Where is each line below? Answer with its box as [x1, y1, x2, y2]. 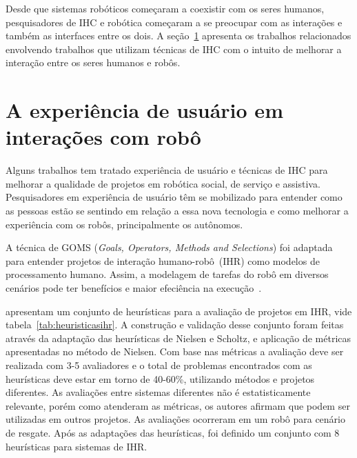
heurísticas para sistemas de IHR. [6, 439, 147, 453]
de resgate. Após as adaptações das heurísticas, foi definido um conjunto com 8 [6, 425, 340, 439]
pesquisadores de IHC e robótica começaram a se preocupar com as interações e [6, 14, 343, 29]
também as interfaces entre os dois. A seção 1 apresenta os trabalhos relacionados [6, 28, 351, 43]
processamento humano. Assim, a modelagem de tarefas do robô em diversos [6, 267, 329, 281]
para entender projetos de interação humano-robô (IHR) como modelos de [6, 253, 320, 268]
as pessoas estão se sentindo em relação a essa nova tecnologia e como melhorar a [6, 203, 349, 218]
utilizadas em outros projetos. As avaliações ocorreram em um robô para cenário [6, 412, 345, 426]
